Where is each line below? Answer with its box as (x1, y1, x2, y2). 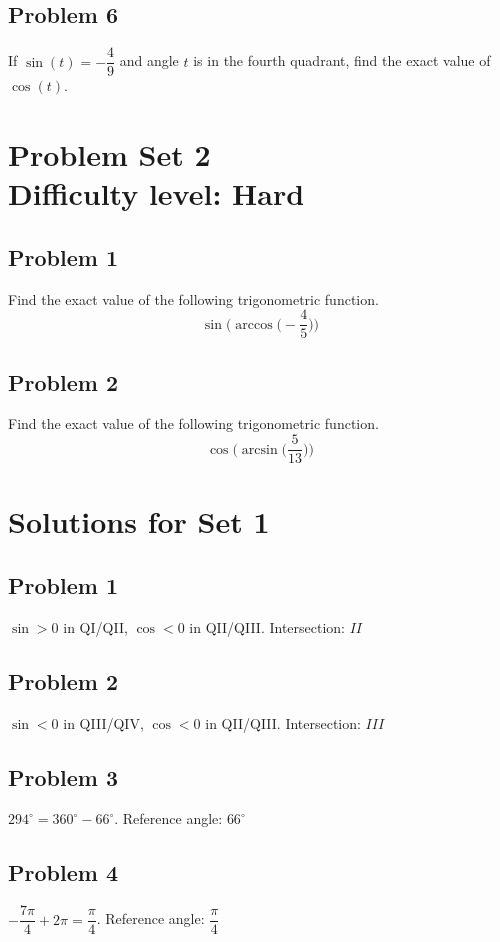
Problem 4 (8, 857, 118, 888)
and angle (119, 50, 179, 71)
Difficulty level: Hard (8, 173, 305, 214)
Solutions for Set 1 (8, 501, 270, 542)
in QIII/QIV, (63, 712, 144, 733)
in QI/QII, (63, 616, 128, 637)
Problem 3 (8, 761, 118, 792)
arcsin (241, 442, 278, 457)
